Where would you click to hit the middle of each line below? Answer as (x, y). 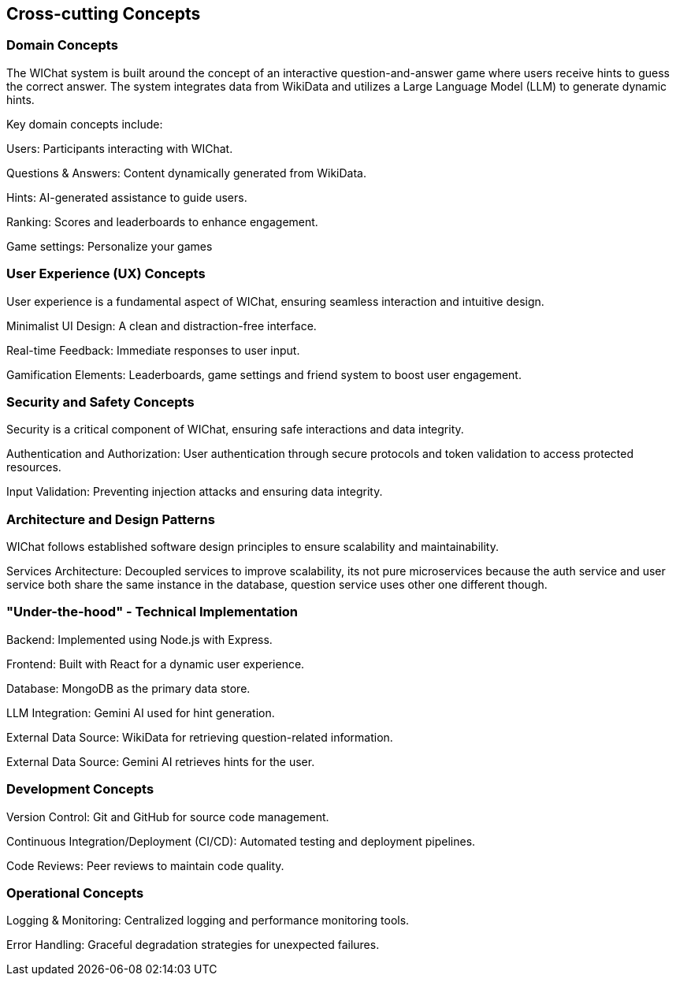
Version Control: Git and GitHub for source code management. (168, 816)
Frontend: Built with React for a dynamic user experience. (156, 664)
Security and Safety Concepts (100, 402)
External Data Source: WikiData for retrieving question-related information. (200, 737)
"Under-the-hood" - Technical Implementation (152, 612)
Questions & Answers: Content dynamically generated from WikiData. (187, 173)
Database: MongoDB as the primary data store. (128, 688)
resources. (34, 467)
